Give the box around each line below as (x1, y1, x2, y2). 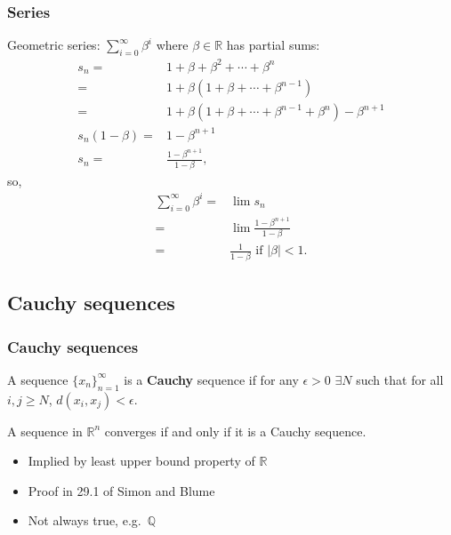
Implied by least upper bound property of (28, 451, 255, 470)
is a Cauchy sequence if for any (124, 370, 299, 388)
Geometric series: (7, 36, 101, 54)
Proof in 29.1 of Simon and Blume (28, 481, 215, 499)
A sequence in (7, 421, 83, 440)
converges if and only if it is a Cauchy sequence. (104, 421, 366, 440)
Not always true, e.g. (28, 511, 141, 530)
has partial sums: (226, 36, 320, 54)
